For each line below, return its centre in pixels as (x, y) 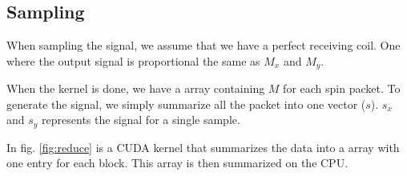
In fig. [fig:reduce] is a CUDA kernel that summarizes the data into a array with (203, 147)
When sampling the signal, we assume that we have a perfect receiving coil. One (203, 45)
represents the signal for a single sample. (141, 120)
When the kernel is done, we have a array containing (136, 88)
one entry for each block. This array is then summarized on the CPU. (177, 163)
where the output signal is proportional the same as (133, 60)
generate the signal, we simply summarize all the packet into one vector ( (186, 104)
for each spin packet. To (342, 88)
